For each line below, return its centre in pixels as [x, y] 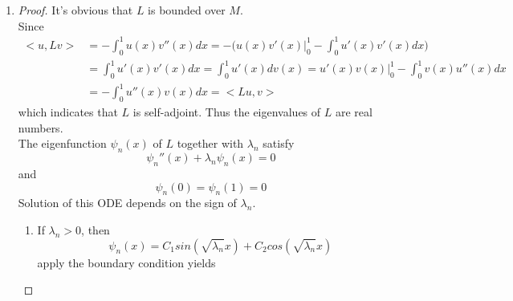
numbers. [41, 127]
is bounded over [187, 10]
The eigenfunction [62, 143]
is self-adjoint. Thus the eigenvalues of [227, 112]
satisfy [279, 143]
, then [96, 229]
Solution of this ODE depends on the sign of [127, 203]
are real [354, 112]
